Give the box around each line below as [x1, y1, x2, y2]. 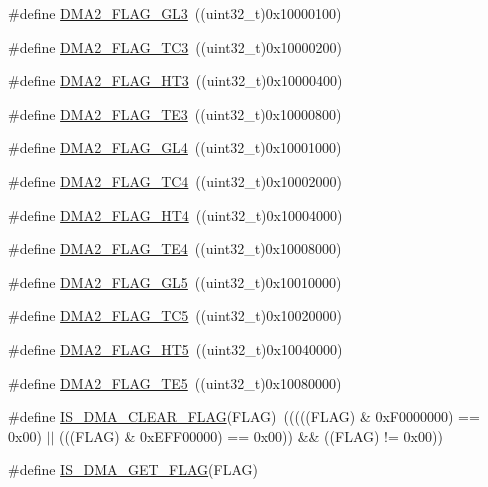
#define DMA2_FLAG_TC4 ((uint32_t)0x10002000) [8, 170, 342, 191]
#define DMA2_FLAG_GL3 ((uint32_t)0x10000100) [8, 3, 342, 23]
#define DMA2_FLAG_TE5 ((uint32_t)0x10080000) [8, 372, 342, 393]
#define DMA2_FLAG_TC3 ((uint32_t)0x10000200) [8, 36, 342, 57]
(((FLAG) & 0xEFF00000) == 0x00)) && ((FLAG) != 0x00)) [58, 425, 443, 446]
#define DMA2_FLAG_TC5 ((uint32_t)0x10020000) [8, 305, 342, 326]
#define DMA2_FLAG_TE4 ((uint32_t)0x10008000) [8, 238, 342, 259]
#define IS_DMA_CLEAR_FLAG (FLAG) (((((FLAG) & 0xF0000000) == [8, 406, 480, 427]
